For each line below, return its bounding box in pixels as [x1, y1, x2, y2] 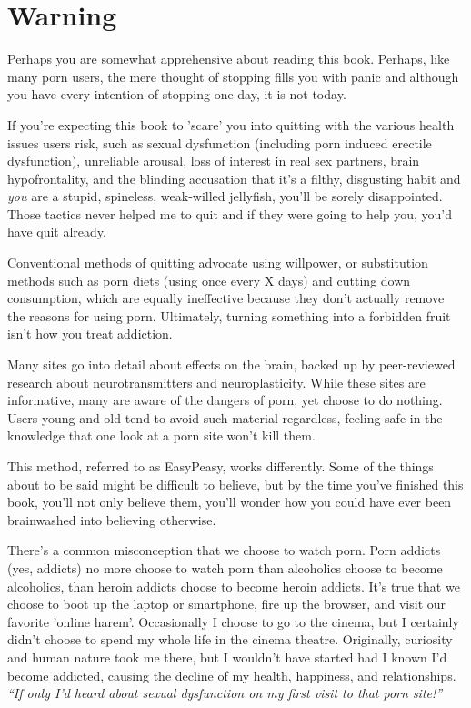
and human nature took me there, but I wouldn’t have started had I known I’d [7, 647, 447, 666]
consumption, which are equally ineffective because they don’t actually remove [7, 288, 445, 308]
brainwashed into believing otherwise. [7, 510, 216, 529]
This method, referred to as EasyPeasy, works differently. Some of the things [7, 457, 434, 475]
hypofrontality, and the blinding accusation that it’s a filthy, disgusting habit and [7, 168, 461, 187]
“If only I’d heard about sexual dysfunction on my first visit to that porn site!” [7, 683, 443, 703]
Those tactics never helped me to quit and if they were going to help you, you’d [7, 204, 453, 223]
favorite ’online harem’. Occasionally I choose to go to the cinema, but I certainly [7, 612, 459, 631]
